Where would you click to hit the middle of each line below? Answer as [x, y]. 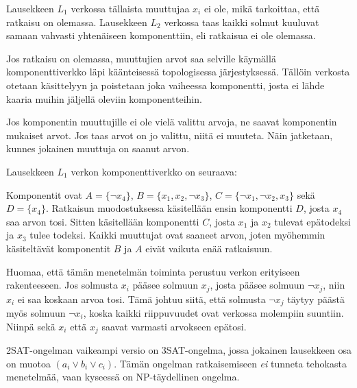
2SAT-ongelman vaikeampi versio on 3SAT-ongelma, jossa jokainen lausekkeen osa [179, 350]
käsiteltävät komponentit [59, 248]
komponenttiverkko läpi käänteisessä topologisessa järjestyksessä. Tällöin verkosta [178, 72]
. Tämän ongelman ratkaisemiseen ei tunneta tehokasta [230, 363]
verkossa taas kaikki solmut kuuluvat [242, 22]
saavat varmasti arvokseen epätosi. [174, 326]
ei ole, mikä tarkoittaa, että [262, 8]
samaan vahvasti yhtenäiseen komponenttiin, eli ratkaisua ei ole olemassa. [161, 35]
